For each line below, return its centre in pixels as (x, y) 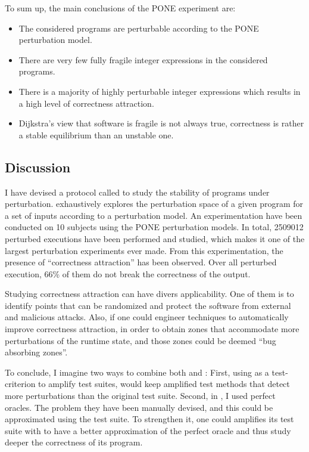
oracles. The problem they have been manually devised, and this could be (139, 407)
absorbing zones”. (36, 352)
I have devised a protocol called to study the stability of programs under (137, 192)
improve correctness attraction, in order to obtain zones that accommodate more (152, 329)
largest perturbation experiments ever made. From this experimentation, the (144, 250)
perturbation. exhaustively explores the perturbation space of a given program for (154, 204)
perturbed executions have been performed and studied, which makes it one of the (155, 238)
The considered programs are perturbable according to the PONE (139, 28)
